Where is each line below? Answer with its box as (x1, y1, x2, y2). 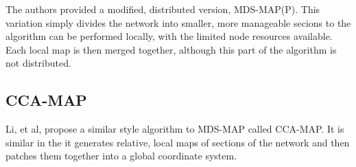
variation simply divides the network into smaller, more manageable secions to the (5, 15, 351, 30)
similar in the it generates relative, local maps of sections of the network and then (5, 135, 350, 149)
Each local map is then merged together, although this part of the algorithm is (5, 42, 337, 56)
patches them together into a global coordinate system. (5, 148, 237, 163)
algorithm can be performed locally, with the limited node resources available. (5, 29, 333, 43)
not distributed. (5, 56, 71, 70)
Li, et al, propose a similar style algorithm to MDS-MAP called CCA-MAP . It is (5, 122, 344, 136)
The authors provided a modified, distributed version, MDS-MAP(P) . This (5, 2, 320, 16)
